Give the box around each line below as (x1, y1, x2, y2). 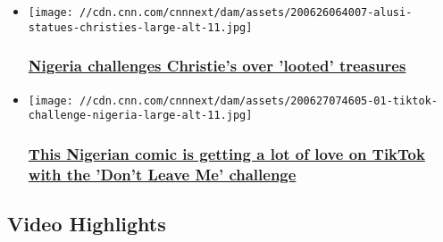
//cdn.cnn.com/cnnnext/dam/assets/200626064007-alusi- (79, 6, 413, 19)
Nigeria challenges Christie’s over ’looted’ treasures (28, 54, 406, 77)
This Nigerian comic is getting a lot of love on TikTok (28, 142, 425, 164)
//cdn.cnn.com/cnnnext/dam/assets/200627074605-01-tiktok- (79, 94, 438, 107)
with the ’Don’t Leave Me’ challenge (28, 163, 297, 185)
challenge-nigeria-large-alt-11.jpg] (28, 109, 253, 122)
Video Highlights (7, 210, 166, 237)
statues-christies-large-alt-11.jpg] (28, 21, 253, 34)
